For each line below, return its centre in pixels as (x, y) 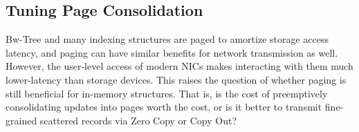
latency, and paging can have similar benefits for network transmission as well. (172, 52)
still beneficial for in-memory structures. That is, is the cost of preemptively (167, 93)
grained (21, 120)
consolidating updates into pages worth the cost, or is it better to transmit (164, 107)
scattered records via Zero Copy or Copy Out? (138, 120)
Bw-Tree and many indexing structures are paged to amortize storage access (167, 39)
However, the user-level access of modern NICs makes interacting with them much (179, 66)
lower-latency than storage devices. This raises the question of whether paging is (176, 79)
